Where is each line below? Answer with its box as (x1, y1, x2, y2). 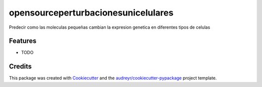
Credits (9, 62, 32, 70)
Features (9, 37, 36, 45)
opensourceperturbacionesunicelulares (9, 7, 174, 18)
